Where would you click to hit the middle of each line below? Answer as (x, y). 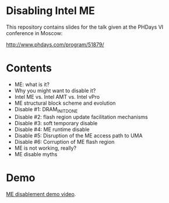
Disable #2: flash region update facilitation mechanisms (81, 117)
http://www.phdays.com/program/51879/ (55, 44)
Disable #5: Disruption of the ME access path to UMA (78, 135)
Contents (29, 68)
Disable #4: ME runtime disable (52, 129)
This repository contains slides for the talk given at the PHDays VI (85, 27)
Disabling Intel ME (50, 11)
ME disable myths (36, 154)
